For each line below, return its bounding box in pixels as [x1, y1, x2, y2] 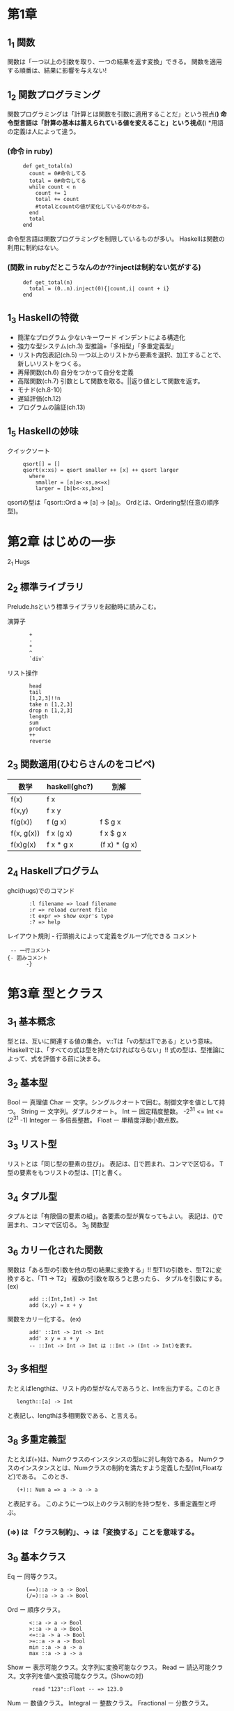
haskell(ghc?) [46, 781, 94, 791]
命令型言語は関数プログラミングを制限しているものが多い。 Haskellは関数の [7, 235, 225, 243]
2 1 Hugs [7, 557, 30, 568]
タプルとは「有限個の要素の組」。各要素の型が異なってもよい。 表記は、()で [7, 1212, 224, 1220]
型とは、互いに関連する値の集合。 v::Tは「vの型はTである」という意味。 [7, 1037, 217, 1045]
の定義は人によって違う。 [7, 127, 80, 136]
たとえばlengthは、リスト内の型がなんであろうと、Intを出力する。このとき [7, 1384, 221, 1393]
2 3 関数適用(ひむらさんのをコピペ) [7, 758, 155, 772]
